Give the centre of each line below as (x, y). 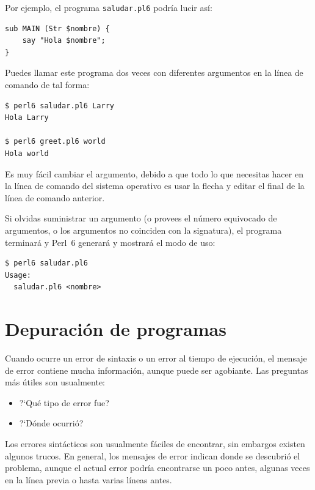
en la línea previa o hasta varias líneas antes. (89, 479)
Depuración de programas (116, 329)
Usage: (18, 275)
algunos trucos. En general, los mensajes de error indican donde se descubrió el (153, 455)
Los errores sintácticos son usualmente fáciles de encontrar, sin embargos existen (155, 444)
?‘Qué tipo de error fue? (64, 402)
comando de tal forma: (47, 85)
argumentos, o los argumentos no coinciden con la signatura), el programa (143, 230)
